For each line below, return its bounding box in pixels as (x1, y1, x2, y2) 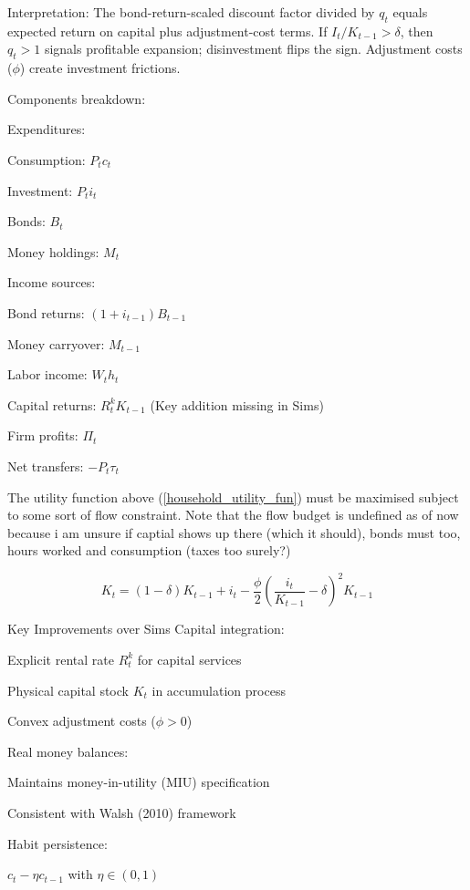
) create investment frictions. (19, 58, 181, 78)
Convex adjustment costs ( (7, 711, 156, 730)
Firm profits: (7, 426, 78, 445)
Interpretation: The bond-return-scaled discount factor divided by (7, 3, 375, 21)
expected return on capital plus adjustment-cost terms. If (7, 21, 328, 40)
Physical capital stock (7, 680, 129, 699)
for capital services (137, 649, 242, 668)
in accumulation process (151, 680, 286, 699)
